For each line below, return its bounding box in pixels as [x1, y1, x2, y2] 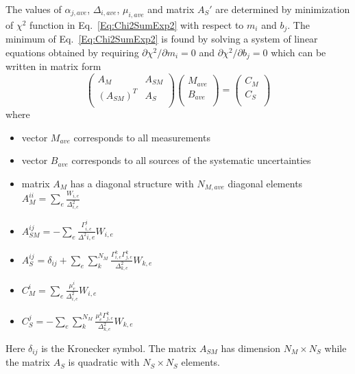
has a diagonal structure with [70, 176, 194, 190]
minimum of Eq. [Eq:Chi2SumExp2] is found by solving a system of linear [5, 32, 318, 46]
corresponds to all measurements [73, 130, 210, 144]
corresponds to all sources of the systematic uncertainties [71, 153, 311, 167]
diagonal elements [228, 176, 303, 190]
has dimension [221, 340, 281, 355]
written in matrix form [5, 59, 101, 73]
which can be [271, 45, 326, 59]
